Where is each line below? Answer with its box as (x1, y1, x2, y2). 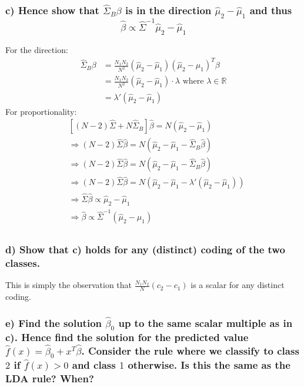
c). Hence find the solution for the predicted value (5, 330, 249, 345)
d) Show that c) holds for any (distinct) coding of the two (5, 242, 285, 257)
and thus (249, 2, 292, 17)
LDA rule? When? (5, 371, 94, 386)
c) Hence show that (5, 2, 99, 17)
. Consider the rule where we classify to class (81, 343, 299, 358)
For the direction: (5, 44, 68, 56)
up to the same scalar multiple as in (118, 315, 293, 330)
